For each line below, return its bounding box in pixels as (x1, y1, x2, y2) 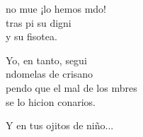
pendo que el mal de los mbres (6, 80, 137, 95)
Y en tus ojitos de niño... (6, 118, 114, 133)
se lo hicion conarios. (6, 94, 96, 109)
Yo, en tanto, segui (6, 52, 87, 67)
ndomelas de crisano (6, 66, 93, 81)
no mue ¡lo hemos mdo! (6, 1, 107, 16)
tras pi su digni (6, 15, 71, 30)
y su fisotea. (6, 29, 57, 44)
